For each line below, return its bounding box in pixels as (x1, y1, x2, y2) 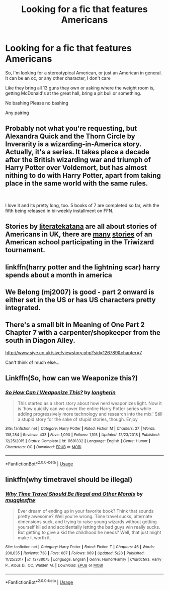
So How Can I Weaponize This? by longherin (5, 389, 116, 396)
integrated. (5, 303, 41, 312)
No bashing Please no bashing (5, 100, 69, 106)
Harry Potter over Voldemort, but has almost (5, 163, 147, 172)
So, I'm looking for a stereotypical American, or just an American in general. (5, 69, 162, 76)
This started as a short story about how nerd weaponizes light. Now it (17, 401, 162, 407)
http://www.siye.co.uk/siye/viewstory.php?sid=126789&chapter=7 (5, 349, 142, 355)
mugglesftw (5, 497, 36, 504)
